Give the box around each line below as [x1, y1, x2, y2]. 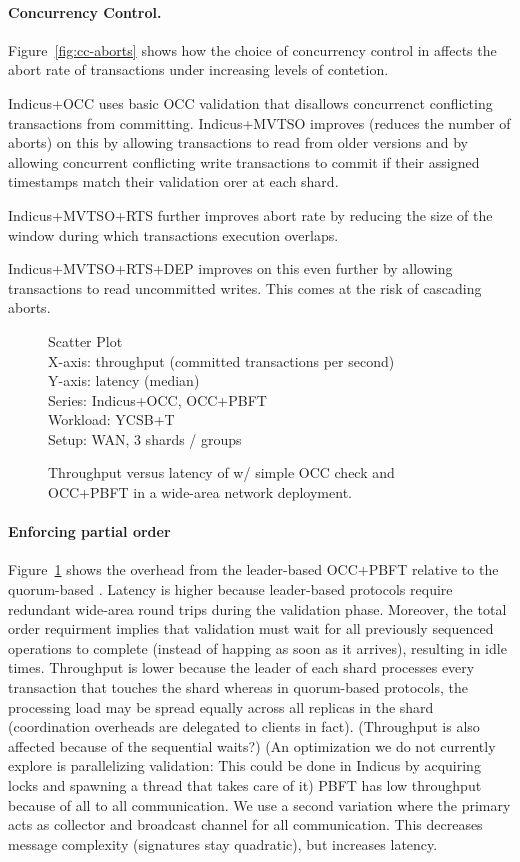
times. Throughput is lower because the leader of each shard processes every [8, 657, 475, 678]
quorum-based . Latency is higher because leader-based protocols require [8, 579, 453, 600]
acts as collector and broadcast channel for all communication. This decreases [8, 814, 483, 835]
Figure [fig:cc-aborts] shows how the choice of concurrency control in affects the [8, 39, 497, 60]
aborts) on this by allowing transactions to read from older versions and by [8, 132, 468, 153]
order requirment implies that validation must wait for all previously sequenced [8, 618, 494, 639]
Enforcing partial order [8, 521, 171, 542]
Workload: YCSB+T [48, 409, 175, 430]
